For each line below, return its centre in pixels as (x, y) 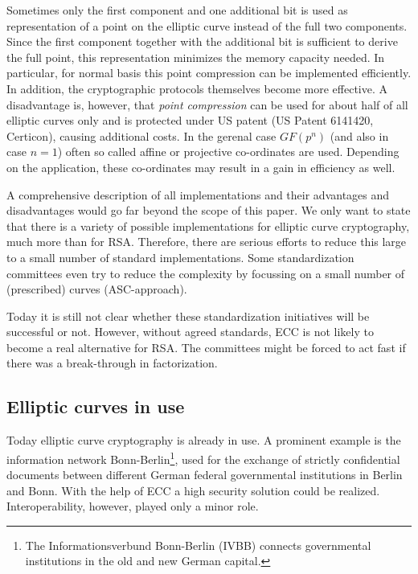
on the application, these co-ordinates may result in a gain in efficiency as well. (201, 167)
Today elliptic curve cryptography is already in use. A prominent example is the (204, 440)
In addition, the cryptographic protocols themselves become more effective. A (197, 88)
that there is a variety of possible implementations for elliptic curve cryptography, (208, 225)
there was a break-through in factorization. (112, 363)
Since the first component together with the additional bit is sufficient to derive (202, 41)
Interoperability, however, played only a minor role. (133, 506)
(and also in (359, 135)
